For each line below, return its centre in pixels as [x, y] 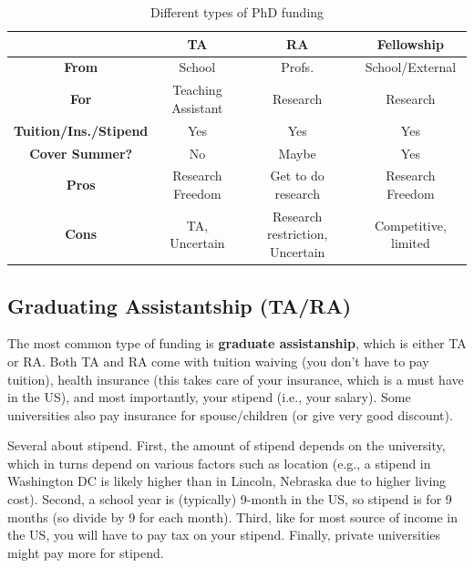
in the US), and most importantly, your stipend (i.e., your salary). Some [209, 397]
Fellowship [410, 43]
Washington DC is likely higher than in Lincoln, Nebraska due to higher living [227, 481]
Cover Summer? [81, 153]
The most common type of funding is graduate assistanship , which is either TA [237, 343]
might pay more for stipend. [86, 552]
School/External [411, 67]
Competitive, [410, 225]
